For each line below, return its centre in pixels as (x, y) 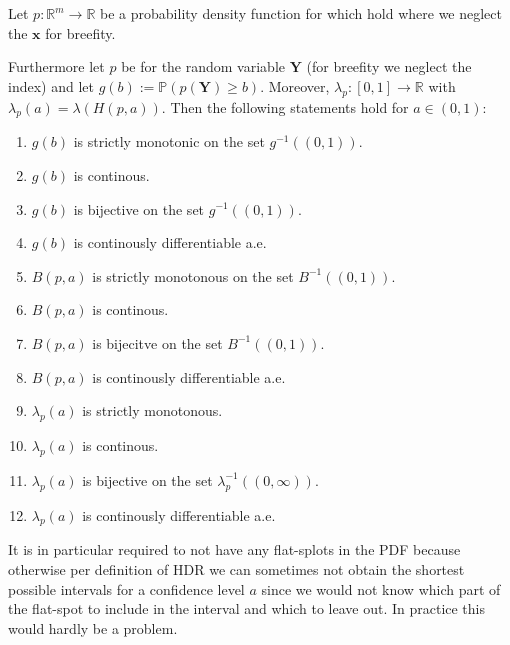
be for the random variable (203, 66)
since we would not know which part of (381, 588)
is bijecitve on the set (157, 342)
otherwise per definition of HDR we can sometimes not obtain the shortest (236, 568)
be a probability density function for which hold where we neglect (301, 13)
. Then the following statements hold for (285, 106)
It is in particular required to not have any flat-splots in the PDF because (234, 549)
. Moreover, (295, 85)
